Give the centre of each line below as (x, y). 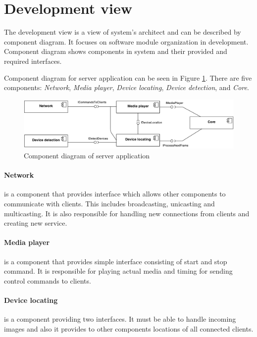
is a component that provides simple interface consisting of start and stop (116, 261)
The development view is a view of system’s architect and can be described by (123, 32)
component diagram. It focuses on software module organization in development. (126, 41)
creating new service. (36, 223)
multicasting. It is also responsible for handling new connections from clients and (127, 213)
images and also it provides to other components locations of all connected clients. (129, 328)
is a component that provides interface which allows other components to (115, 194)
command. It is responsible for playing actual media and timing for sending (118, 271)
